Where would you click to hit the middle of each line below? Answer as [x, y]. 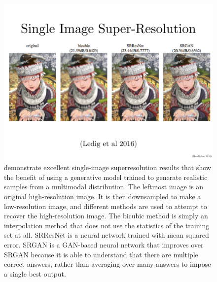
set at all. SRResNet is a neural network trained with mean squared [107, 235]
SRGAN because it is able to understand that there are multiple [101, 254]
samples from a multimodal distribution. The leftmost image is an [104, 187]
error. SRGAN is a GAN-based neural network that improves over [104, 244]
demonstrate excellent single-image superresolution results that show [108, 167]
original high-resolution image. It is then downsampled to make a [103, 196]
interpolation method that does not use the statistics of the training [107, 225]
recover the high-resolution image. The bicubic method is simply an [106, 216]
